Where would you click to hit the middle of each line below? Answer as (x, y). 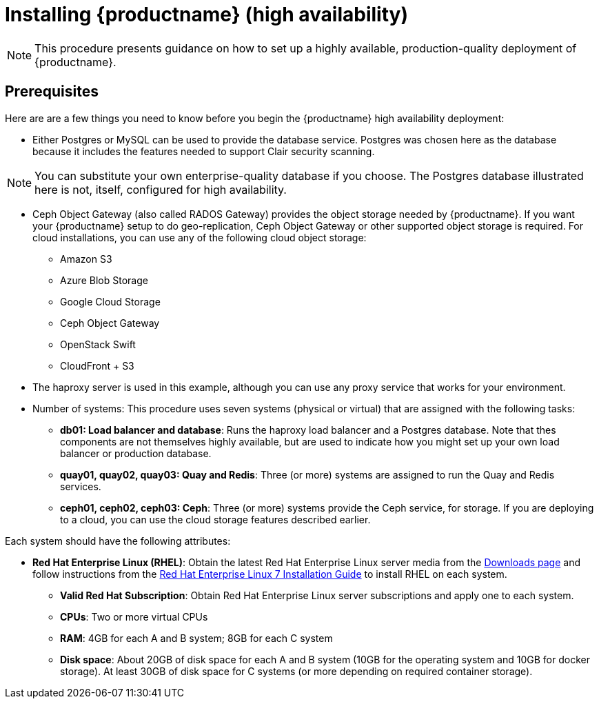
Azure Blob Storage (104, 280)
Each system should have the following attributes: (118, 541)
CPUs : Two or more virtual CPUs (134, 616)
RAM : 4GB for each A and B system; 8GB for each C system (196, 638)
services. (81, 486)
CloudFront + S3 (97, 365)
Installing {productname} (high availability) (206, 14)
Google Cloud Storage (110, 301)
